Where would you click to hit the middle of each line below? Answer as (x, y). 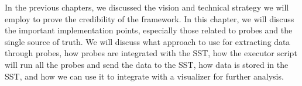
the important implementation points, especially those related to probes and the (149, 30)
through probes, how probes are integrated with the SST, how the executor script (151, 53)
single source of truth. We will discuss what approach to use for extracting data (147, 41)
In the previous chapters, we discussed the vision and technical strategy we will (147, 7)
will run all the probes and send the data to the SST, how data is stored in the (147, 64)
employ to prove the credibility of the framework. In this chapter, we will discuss (150, 18)
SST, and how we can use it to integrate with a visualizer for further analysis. (144, 76)
